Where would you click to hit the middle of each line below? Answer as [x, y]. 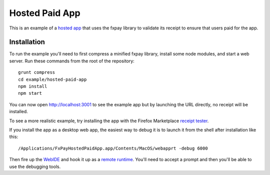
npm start [30, 93]
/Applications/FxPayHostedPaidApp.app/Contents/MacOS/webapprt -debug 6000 [113, 148]
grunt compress [37, 73]
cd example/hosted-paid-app [52, 79]
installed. [19, 112]
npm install [33, 87]
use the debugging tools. [35, 167]
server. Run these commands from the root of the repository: [72, 61]
